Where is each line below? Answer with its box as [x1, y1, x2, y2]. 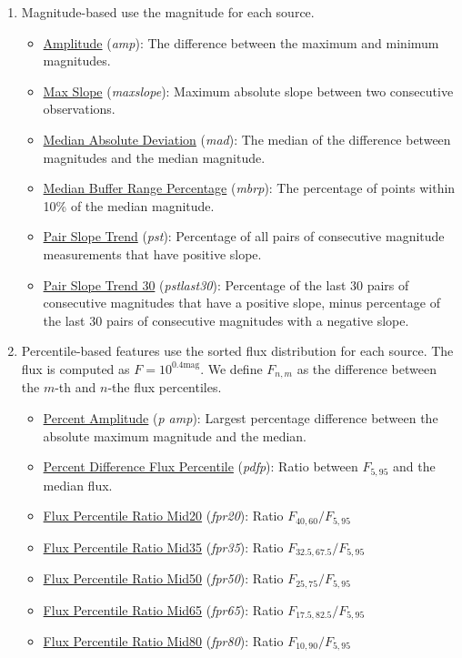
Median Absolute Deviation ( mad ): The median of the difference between [43, 129, 451, 148]
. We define [200, 359, 263, 378]
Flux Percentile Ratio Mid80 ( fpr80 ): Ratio [43, 632, 284, 650]
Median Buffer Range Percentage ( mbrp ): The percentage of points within [43, 178, 456, 197]
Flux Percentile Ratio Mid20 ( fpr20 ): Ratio [43, 506, 284, 525]
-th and [55, 378, 96, 397]
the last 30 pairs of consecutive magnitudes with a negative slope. [43, 310, 409, 329]
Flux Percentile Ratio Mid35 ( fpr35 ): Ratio [43, 537, 284, 556]
